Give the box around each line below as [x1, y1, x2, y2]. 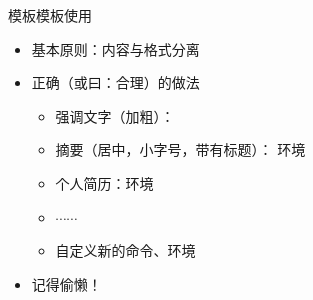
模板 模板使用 [8, 5, 92, 25]
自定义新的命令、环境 [55, 240, 196, 261]
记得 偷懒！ [31, 273, 102, 294]
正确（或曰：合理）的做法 [31, 72, 200, 93]
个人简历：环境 [55, 172, 154, 193]
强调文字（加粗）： [55, 105, 175, 126]
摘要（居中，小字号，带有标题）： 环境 [55, 139, 306, 160]
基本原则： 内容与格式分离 [31, 38, 200, 59]
